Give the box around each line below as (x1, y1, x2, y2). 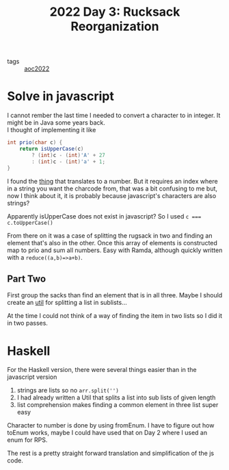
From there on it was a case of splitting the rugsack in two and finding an (7, 231, 213, 240)
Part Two (7, 273, 46, 284)
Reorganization (70, 18, 159, 34)
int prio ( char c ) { (7, 139, 63, 146)
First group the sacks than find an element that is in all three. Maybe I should (7, 291, 223, 299)
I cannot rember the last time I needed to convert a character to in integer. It (7, 111, 221, 120)
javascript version (7, 373, 57, 381)
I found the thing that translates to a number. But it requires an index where (7, 177, 218, 185)
